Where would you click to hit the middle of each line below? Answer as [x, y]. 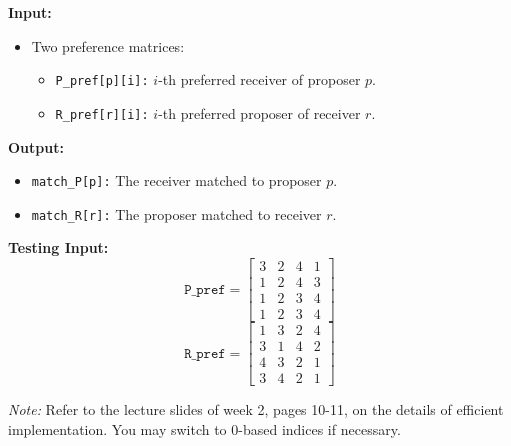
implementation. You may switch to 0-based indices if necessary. [204, 428]
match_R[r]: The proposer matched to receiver [176, 213]
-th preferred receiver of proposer [259, 79]
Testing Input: [58, 247]
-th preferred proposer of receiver [259, 112]
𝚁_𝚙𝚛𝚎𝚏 [205, 353]
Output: [36, 146]
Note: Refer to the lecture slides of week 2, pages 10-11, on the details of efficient [256, 409]
